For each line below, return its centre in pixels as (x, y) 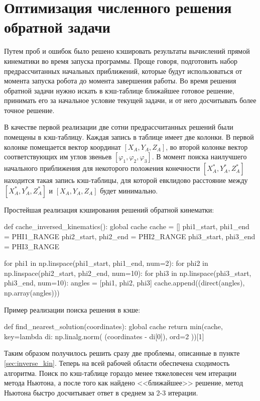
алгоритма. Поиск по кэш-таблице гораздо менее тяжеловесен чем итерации (120, 373)
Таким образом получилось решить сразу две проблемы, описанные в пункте (122, 353)
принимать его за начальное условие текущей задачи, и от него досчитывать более (130, 100)
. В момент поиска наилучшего (199, 157)
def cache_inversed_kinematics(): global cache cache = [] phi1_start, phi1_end (127, 226)
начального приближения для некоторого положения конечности (102, 168)
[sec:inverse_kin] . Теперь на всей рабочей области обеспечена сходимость (117, 363)
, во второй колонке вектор (207, 146)
